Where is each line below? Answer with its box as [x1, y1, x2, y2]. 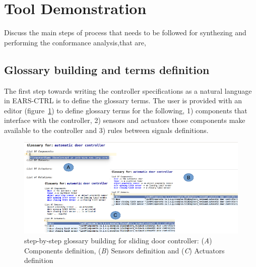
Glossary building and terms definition [4, 61, 210, 77]
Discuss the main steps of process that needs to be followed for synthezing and [4, 27, 246, 38]
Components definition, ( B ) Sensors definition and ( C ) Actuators [24, 245, 225, 255]
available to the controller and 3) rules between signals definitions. [4, 124, 209, 135]
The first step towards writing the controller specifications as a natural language [4, 85, 252, 96]
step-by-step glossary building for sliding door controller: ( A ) [24, 235, 212, 246]
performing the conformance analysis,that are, [4, 37, 146, 47]
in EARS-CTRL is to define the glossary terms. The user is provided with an [4, 95, 242, 106]
